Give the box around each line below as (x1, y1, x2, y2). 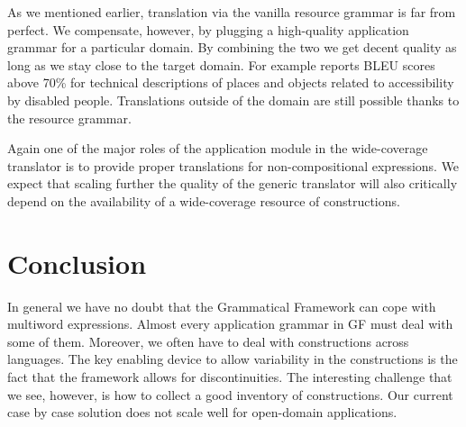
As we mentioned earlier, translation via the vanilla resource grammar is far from (7, 3, 456, 21)
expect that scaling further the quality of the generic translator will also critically (7, 174, 458, 193)
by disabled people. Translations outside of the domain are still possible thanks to (7, 90, 460, 109)
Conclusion (7, 244, 147, 281)
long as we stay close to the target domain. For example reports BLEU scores (7, 55, 435, 74)
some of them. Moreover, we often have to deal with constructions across (7, 332, 409, 350)
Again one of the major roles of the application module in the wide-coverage (7, 139, 428, 158)
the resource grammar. (7, 108, 132, 127)
